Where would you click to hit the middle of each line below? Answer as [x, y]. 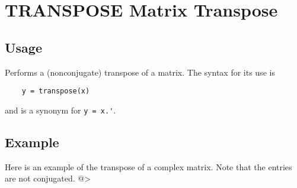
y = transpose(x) [56, 91]
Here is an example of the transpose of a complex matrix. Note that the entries [148, 166]
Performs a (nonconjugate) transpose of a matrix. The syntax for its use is [140, 72]
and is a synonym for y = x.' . [60, 110]
